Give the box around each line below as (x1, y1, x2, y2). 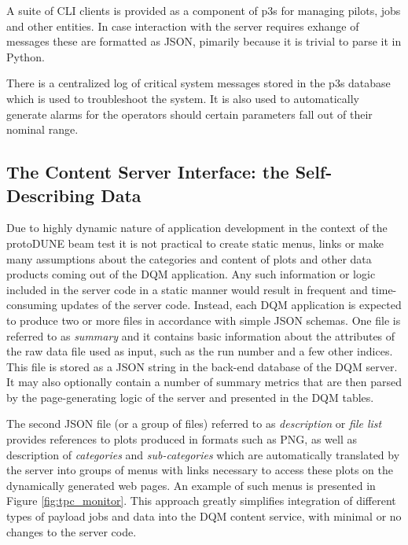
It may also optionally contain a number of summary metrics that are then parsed (6, 374, 402, 390)
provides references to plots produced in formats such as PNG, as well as (6, 431, 357, 447)
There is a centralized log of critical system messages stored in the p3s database (6, 75, 391, 91)
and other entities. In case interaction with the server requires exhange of (6, 17, 359, 34)
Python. (6, 48, 45, 64)
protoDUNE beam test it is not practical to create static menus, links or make (6, 234, 384, 251)
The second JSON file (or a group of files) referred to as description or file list (6, 415, 382, 432)
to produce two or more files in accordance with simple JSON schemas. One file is (6, 311, 401, 328)
